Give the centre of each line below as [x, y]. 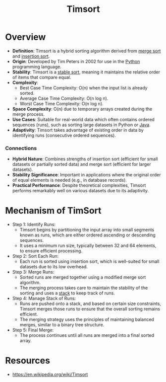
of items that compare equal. [42, 77]
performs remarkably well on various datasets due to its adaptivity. [80, 191]
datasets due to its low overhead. [54, 267]
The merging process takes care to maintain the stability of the [84, 288]
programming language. [37, 67]
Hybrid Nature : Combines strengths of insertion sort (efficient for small [85, 159]
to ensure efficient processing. [51, 251]
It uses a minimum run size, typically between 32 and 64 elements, [88, 246]
